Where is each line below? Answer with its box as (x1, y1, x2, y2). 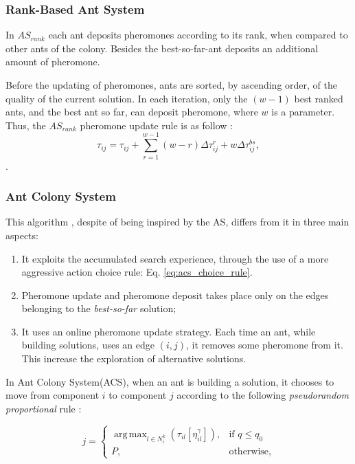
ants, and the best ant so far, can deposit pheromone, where (5, 104, 258, 119)
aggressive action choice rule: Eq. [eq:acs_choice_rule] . (21, 265, 253, 279)
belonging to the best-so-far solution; (21, 301, 176, 316)
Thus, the (5, 118, 46, 132)
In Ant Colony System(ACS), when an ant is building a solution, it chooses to (5, 374, 334, 388)
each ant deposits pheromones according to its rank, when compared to (48, 27, 348, 42)
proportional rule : (5, 401, 82, 415)
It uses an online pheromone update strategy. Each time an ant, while (21, 324, 316, 338)
